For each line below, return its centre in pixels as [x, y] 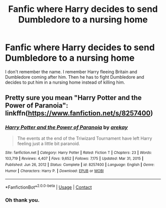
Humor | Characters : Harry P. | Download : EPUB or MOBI [54, 171]
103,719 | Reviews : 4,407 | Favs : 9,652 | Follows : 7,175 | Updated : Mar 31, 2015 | [74, 159]
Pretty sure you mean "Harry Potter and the [73, 98]
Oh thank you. [22, 200]
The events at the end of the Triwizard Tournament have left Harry [84, 138]
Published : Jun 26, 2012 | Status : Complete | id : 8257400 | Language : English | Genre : [80, 164]
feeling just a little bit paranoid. [49, 143]
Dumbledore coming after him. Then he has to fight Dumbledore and [75, 77]
